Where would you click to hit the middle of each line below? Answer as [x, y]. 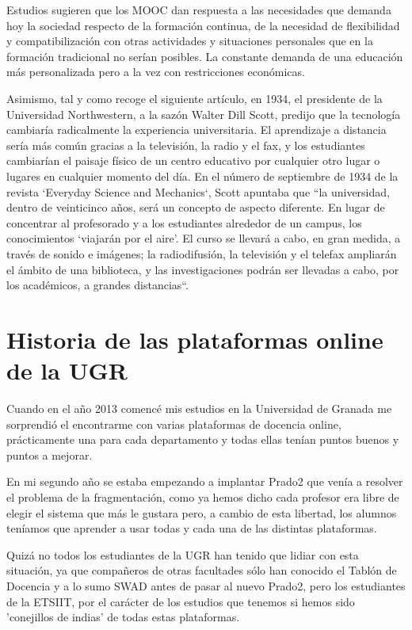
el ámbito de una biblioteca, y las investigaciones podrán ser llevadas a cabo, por [203, 269]
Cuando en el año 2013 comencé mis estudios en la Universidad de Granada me [199, 408]
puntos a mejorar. [50, 454]
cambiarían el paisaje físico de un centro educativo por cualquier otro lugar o [193, 160]
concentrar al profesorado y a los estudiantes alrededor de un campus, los [184, 222]
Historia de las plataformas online [195, 339]
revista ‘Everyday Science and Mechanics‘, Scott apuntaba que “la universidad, [198, 191]
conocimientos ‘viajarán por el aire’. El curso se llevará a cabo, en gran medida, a [204, 238]
